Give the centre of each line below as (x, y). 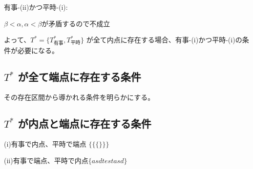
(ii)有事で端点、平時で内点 (46, 160)
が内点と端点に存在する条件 (84, 123)
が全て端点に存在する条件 (79, 77)
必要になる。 (38, 50)
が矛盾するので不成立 (76, 23)
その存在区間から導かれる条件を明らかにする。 (79, 97)
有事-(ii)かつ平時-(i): (36, 7)
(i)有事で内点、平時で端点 (45, 143)
